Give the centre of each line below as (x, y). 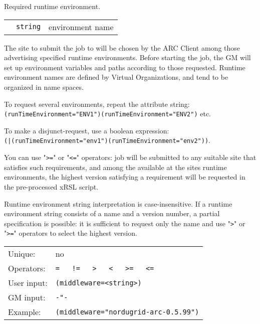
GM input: (27, 297)
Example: (25, 312)
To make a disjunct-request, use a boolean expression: (87, 130)
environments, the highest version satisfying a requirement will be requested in (125, 177)
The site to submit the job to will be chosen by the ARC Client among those (122, 47)
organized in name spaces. (44, 87)
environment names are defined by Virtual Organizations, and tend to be (116, 77)
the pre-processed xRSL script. (51, 186)
